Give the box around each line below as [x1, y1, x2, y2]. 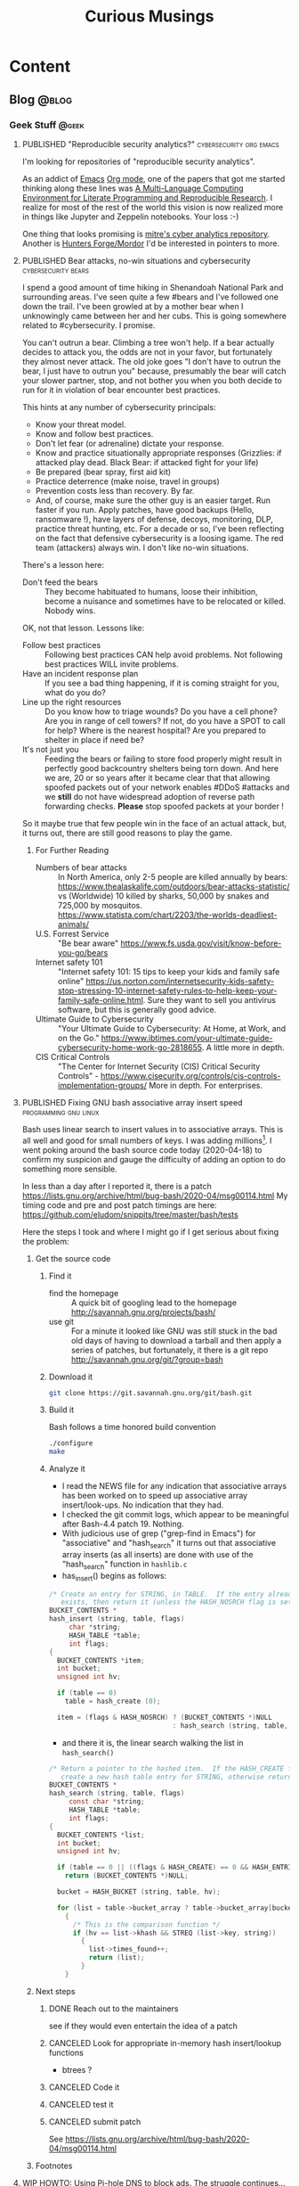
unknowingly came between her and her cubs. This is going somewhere [21, 310, 287, 321]
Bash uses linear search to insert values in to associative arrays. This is [21, 1123, 284, 1134]
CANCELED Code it [48, 2082, 120, 2092]
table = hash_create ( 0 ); [65, 1697, 161, 1706]
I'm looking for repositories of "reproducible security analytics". [21, 156, 255, 167]
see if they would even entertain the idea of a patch [48, 2020, 238, 2031]
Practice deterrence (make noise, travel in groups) [35, 475, 220, 487]
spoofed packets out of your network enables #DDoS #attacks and [44, 782, 290, 793]
